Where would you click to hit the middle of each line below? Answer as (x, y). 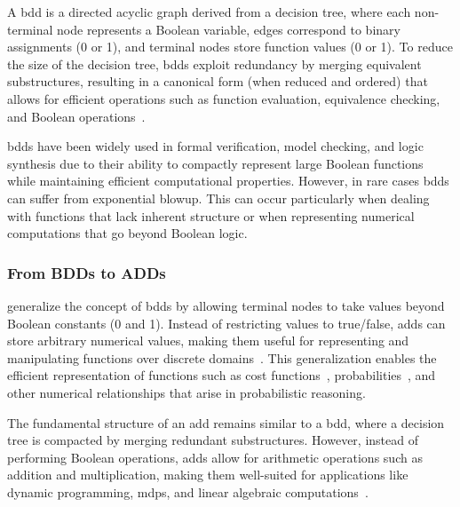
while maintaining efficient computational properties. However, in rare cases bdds (228, 181)
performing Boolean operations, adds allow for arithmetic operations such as (215, 457)
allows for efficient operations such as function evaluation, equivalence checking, (224, 98)
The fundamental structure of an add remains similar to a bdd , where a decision (226, 422)
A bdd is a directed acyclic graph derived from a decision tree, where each (209, 12)
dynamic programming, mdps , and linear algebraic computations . (188, 491)
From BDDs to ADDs (87, 272)
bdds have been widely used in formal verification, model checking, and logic (215, 146)
